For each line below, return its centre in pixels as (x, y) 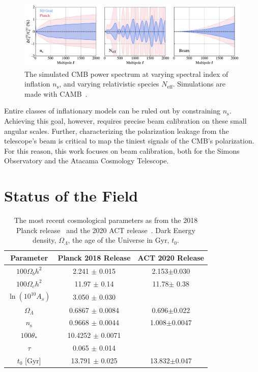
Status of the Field (71, 196)
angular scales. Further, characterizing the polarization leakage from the (117, 131)
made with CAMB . (56, 93)
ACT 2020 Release (171, 257)
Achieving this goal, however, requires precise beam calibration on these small (125, 120)
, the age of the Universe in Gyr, (119, 240)
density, (45, 240)
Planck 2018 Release (94, 257)
